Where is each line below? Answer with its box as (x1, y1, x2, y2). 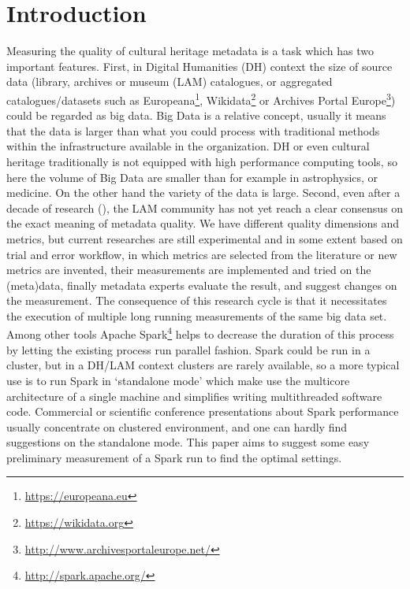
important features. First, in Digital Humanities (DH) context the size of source (6, 57, 393, 74)
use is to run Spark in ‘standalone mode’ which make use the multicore (6, 372, 350, 388)
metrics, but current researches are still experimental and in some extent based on (6, 230, 403, 246)
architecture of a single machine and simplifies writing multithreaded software (6, 387, 382, 404)
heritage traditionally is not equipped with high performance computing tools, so (6, 153, 397, 169)
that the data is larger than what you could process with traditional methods (6, 122, 380, 139)
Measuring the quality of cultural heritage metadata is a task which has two (6, 43, 374, 59)
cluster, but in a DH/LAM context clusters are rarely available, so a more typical (6, 357, 400, 373)
